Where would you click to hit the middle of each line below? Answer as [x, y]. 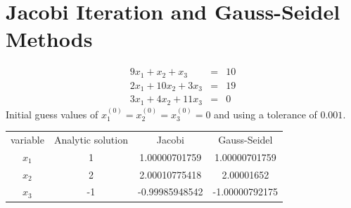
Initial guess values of [52, 114]
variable [27, 139]
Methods [49, 39]
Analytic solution [91, 139]
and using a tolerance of [266, 114]
